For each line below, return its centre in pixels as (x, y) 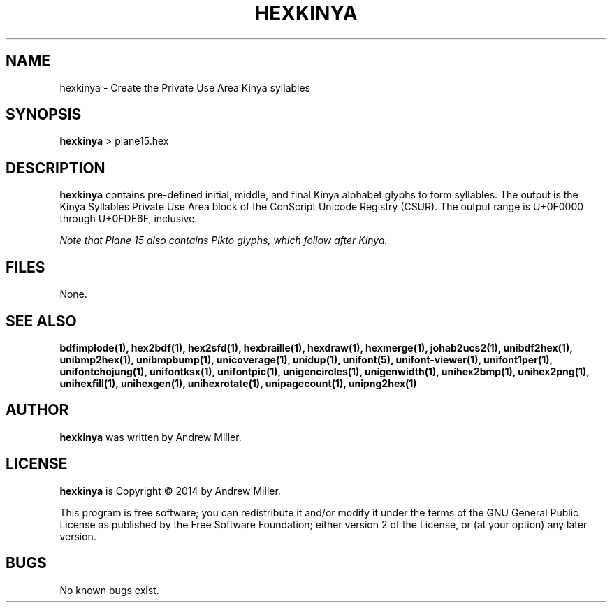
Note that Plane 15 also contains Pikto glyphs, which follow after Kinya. (224, 240)
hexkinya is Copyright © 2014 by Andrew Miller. (170, 491)
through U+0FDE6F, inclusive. (129, 219)
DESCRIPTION (56, 168)
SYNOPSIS (44, 115)
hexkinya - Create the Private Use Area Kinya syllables (185, 87)
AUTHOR (37, 410)
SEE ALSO (41, 321)
